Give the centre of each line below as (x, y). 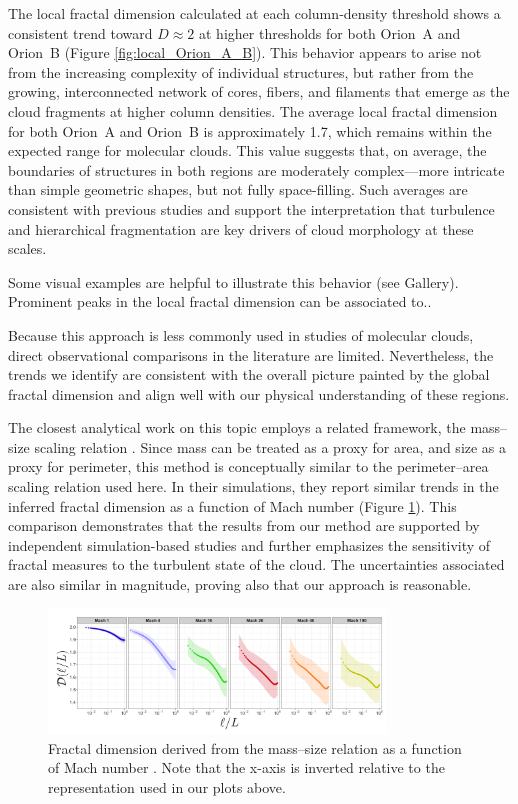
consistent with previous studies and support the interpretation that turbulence (251, 208)
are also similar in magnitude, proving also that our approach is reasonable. (240, 584)
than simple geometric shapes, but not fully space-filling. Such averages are (238, 189)
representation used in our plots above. (167, 786)
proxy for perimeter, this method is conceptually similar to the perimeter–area (248, 466)
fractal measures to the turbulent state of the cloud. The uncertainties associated (256, 564)
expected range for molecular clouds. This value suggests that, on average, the (247, 150)
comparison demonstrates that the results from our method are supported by (244, 525)
